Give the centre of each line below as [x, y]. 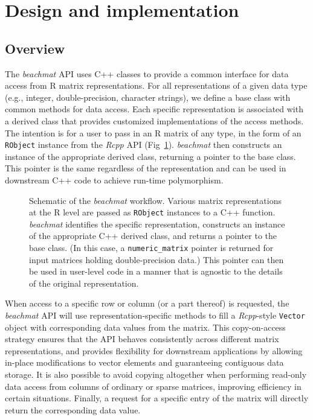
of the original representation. [84, 283]
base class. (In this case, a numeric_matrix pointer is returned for [151, 248]
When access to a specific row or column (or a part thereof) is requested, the [147, 303]
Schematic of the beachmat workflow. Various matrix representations [155, 200]
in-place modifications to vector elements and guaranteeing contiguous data [144, 362]
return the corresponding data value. [73, 409]
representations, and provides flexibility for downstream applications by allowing [154, 350]
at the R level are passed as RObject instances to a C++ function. [152, 212]
